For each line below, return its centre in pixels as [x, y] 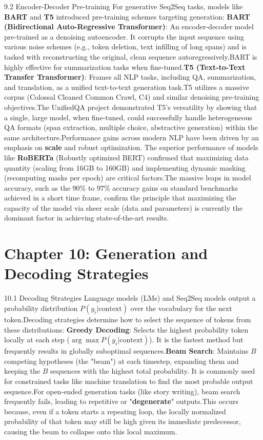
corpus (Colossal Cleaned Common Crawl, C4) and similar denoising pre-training [132, 97]
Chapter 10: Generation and [106, 253]
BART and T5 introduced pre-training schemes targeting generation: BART [127, 16]
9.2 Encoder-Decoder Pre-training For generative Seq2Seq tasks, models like [124, 6]
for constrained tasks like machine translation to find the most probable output [129, 381]
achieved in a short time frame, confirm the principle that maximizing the [120, 198]
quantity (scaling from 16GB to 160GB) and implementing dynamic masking [125, 167]
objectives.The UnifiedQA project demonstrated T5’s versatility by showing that [131, 107]
